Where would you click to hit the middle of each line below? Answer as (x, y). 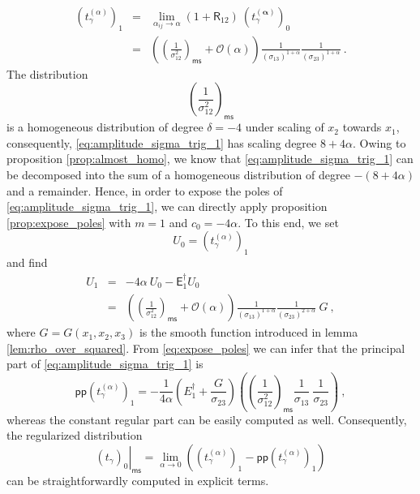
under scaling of (285, 127)
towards (362, 127)
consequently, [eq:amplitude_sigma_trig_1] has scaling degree (162, 142)
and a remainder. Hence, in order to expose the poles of (145, 190)
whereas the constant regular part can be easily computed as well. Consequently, (207, 419)
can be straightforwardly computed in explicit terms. (138, 480)
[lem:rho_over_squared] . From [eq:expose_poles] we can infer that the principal (206, 348)
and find (27, 262)
